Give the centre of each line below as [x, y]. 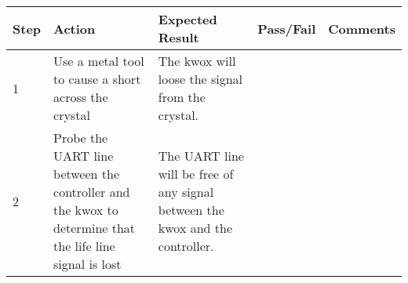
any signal [186, 192]
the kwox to [86, 210]
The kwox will [197, 61]
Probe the [81, 138]
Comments [362, 28]
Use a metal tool [99, 61]
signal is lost [87, 264]
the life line [84, 246]
